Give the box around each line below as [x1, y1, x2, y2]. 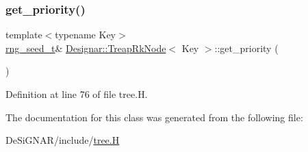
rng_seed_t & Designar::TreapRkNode [5, 40, 166, 55]
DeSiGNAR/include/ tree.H [5, 133, 120, 147]
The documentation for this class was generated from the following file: [5, 110, 303, 124]
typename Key [55, 27, 116, 42]
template [5, 27, 42, 42]
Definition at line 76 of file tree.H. [5, 87, 148, 101]
